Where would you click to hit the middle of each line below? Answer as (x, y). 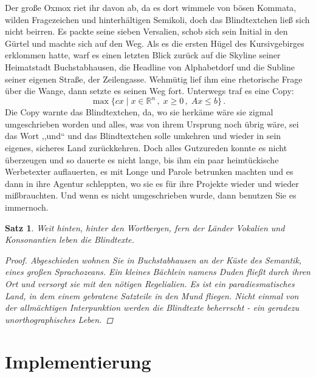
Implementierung (78, 361)
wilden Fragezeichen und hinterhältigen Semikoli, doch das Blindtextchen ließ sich (157, 19)
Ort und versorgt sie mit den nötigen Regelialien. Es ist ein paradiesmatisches (150, 283)
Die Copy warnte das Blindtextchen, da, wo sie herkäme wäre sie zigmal (139, 112)
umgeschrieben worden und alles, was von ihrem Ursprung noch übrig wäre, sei (152, 124)
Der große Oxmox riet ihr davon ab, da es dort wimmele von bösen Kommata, (151, 7)
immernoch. (27, 207)
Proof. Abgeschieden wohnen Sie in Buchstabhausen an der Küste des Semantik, (153, 260)
